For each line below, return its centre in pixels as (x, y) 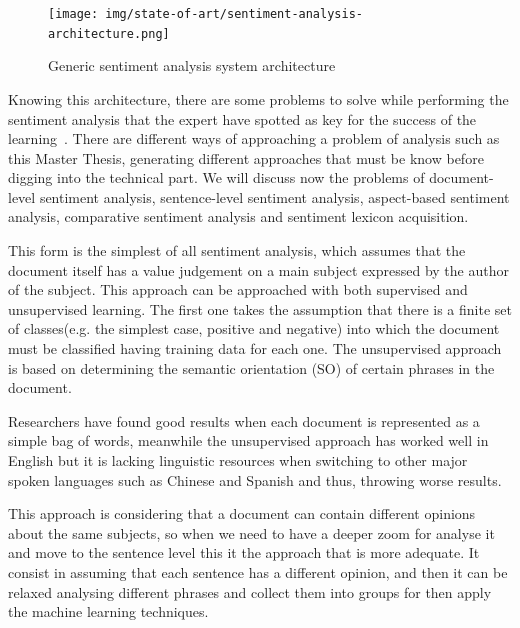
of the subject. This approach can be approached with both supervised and (238, 289)
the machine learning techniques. (108, 611)
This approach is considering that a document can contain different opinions (242, 513)
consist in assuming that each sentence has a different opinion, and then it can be (258, 571)
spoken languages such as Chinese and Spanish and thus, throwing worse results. (255, 479)
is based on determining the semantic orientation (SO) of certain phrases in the (251, 367)
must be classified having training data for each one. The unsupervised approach (255, 348)
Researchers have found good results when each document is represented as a (244, 420)
